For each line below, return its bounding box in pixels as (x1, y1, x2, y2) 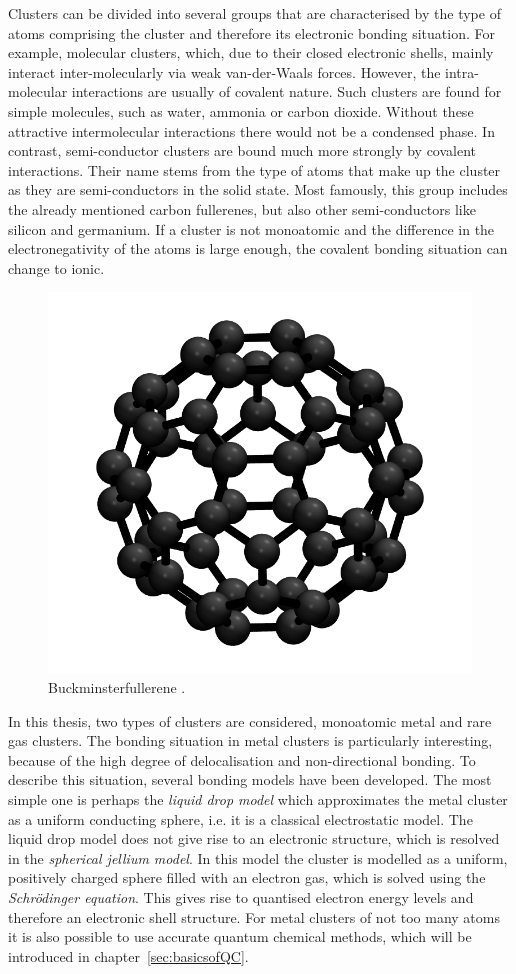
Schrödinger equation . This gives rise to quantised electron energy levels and (8, 886, 474, 907)
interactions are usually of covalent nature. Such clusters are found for (71, 81, 502, 102)
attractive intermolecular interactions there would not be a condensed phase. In (8, 120, 495, 141)
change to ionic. (8, 257, 105, 278)
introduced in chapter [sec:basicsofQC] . (8, 945, 249, 966)
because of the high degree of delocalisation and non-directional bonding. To (8, 749, 476, 770)
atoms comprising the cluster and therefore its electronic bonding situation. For (8, 22, 495, 43)
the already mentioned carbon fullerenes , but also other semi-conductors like (8, 198, 476, 219)
